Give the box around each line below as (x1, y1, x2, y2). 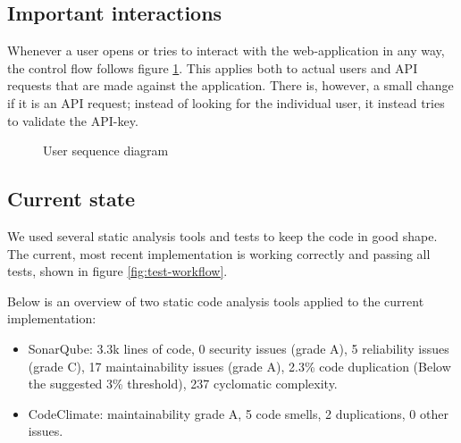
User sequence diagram (43, 141, 169, 160)
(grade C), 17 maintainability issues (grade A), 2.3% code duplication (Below (28, 356, 451, 375)
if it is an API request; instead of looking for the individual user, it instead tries (7, 93, 445, 112)
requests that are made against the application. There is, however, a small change (7, 76, 454, 95)
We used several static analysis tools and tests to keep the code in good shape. (7, 226, 438, 245)
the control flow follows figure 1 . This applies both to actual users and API (7, 58, 418, 77)
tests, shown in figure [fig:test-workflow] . (7, 262, 228, 280)
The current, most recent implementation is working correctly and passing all (7, 244, 431, 263)
